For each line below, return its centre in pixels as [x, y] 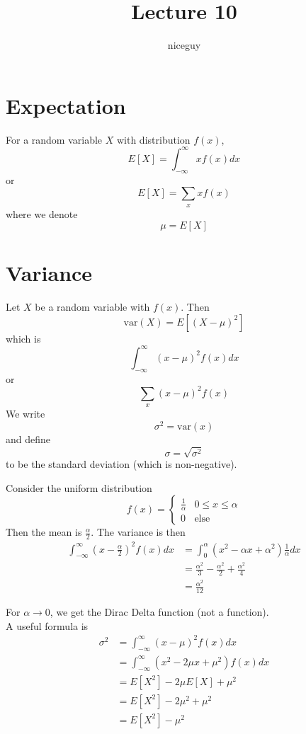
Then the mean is [44, 532]
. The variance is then [138, 532]
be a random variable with [92, 307]
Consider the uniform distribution [79, 487]
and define [28, 438]
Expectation [66, 105]
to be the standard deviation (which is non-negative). [121, 464]
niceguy [184, 45]
